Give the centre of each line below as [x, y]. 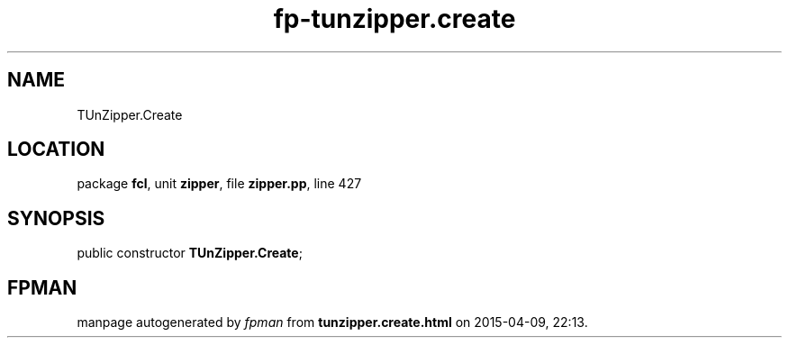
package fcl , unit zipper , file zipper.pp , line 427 [219, 184]
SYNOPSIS [56, 218]
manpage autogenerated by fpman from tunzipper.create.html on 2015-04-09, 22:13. [332, 322]
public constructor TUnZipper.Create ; [190, 253]
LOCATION [56, 150]
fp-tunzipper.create [394, 19]
